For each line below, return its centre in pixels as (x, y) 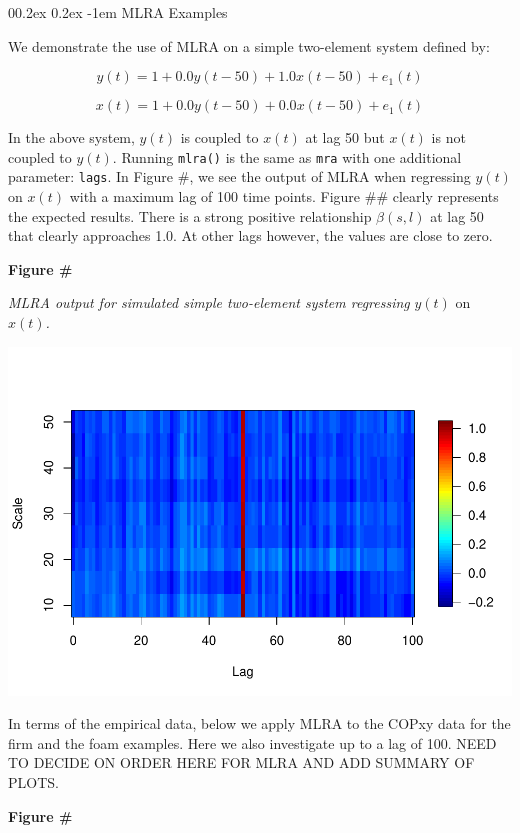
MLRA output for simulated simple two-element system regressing (209, 302)
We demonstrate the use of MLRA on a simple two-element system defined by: (249, 45)
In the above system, (71, 137)
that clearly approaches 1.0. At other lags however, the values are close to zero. (250, 235)
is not (448, 137)
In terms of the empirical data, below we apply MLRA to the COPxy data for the (259, 723)
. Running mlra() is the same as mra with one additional (287, 156)
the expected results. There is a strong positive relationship (190, 215)
